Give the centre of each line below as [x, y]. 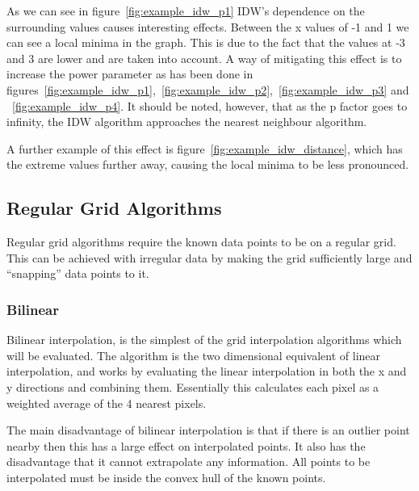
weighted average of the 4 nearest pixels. [107, 403]
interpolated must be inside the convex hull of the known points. [166, 477]
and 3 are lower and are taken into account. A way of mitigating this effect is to [204, 58]
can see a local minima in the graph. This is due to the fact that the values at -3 [206, 42]
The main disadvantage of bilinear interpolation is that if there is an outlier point [208, 430]
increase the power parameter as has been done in [130, 74]
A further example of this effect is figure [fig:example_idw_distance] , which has [205, 148]
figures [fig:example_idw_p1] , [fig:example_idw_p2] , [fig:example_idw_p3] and [208, 89]
